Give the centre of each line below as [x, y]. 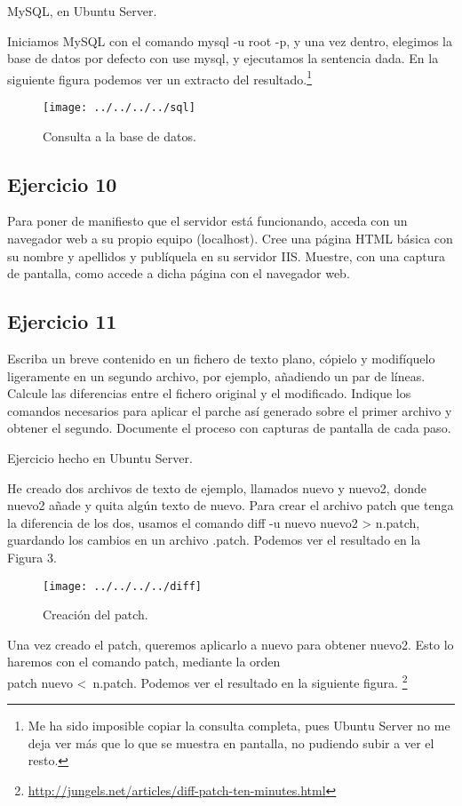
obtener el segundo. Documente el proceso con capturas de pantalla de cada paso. [229, 428]
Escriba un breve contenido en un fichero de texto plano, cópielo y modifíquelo [221, 359]
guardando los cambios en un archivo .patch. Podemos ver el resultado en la [214, 540]
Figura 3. [32, 557]
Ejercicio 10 [62, 184]
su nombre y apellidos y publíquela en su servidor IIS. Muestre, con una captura [226, 255]
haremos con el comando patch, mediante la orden [144, 662]
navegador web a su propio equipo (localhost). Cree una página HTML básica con [230, 239]
